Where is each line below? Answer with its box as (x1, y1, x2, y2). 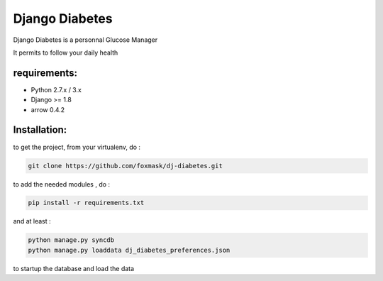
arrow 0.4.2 (30, 105, 65, 114)
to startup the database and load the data (13, 264, 135, 272)
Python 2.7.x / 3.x (30, 85, 82, 94)
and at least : (13, 217, 51, 226)
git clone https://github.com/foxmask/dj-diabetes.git (28, 162, 223, 170)
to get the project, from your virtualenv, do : (13, 143, 141, 151)
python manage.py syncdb (28, 236, 115, 244)
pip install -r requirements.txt (28, 199, 145, 207)
